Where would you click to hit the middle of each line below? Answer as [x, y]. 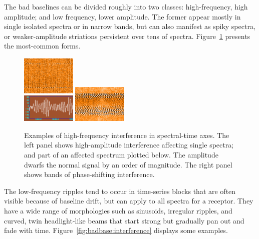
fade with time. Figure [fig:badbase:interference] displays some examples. [116, 230]
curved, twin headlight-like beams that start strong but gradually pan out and [124, 220]
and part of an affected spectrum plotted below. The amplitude [121, 154]
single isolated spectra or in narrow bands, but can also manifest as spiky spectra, [130, 26]
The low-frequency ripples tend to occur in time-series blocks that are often [120, 191]
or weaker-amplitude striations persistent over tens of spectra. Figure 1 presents [127, 36]
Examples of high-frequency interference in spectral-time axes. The [127, 135]
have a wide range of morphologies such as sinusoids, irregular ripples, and [118, 210]
